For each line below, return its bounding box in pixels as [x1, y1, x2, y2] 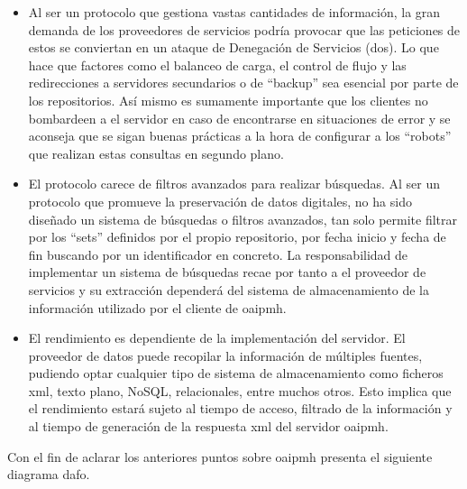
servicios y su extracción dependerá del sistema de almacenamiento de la [28, 280, 429, 299]
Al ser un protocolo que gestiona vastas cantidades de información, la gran [28, 3, 441, 21]
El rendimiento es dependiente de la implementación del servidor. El [28, 328, 406, 347]
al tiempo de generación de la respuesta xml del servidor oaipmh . [28, 417, 389, 436]
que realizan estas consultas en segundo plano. [28, 143, 284, 162]
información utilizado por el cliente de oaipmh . [28, 298, 287, 317]
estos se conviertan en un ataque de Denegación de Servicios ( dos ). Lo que [28, 38, 439, 57]
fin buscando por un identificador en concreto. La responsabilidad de [28, 244, 408, 263]
